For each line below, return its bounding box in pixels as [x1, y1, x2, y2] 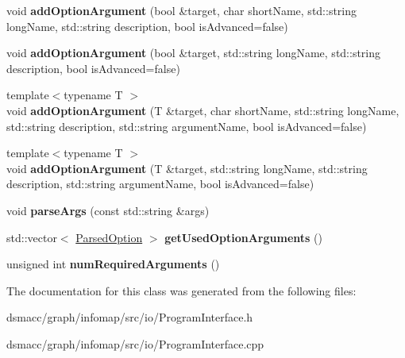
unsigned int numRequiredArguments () [6, 256, 220, 272]
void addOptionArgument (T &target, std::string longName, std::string [6, 160, 368, 176]
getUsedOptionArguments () [164, 229, 322, 245]
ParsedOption [75, 229, 143, 245]
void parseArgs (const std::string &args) [6, 202, 210, 218]
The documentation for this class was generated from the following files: [6, 282, 357, 298]
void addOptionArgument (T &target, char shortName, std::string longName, [6, 102, 399, 118]
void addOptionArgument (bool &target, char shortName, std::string [6, 2, 357, 18]
